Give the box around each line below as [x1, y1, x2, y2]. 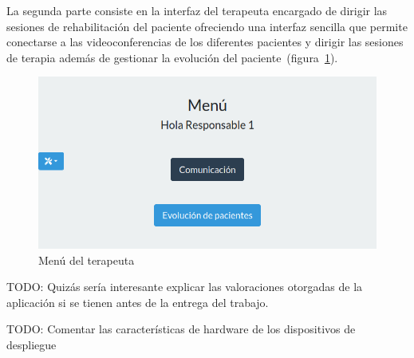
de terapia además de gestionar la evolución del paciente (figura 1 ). [6, 49, 338, 65]
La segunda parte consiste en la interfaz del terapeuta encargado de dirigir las [6, 2, 388, 18]
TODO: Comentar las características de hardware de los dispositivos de [6, 321, 356, 337]
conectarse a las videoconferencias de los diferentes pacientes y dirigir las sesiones [6, 33, 404, 50]
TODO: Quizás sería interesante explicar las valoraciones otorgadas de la [6, 278, 363, 295]
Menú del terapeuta [38, 251, 135, 268]
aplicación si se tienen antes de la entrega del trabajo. [6, 293, 269, 310]
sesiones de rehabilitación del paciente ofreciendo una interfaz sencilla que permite [6, 18, 408, 34]
